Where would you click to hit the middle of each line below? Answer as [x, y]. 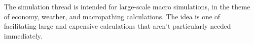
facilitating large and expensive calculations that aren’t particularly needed [118, 26]
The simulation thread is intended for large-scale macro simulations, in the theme [127, 6]
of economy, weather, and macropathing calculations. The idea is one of [112, 16]
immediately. [23, 35]
